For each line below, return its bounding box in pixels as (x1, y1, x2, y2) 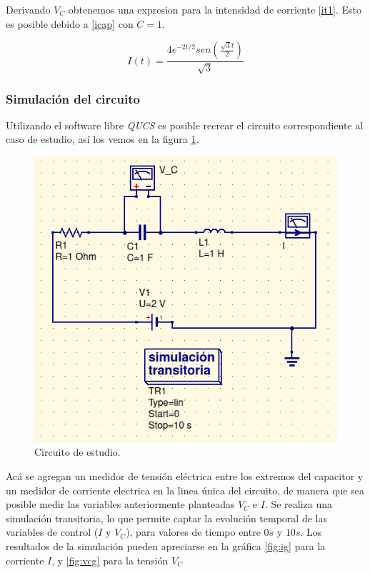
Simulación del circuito (6, 89, 140, 107)
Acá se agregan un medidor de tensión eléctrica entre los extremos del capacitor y (6, 468, 364, 483)
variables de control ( (6, 524, 99, 539)
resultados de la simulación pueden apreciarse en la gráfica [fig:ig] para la (6, 538, 326, 553)
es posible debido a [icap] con (6, 16, 134, 31)
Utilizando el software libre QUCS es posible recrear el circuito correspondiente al (6, 117, 364, 132)
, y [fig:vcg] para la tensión (51, 552, 169, 567)
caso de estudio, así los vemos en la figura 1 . (6, 131, 199, 146)
